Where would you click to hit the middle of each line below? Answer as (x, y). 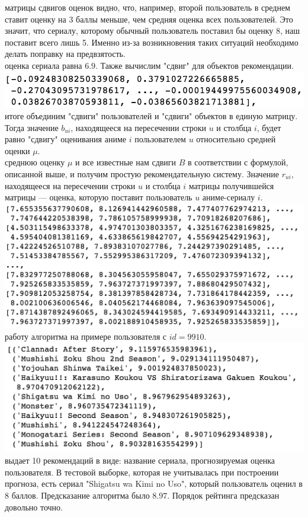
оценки (17, 150)
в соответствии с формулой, (238, 162)
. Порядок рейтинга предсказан (223, 495)
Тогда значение (32, 127)
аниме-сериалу (229, 197)
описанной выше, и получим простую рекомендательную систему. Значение (142, 173)
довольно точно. (34, 507)
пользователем (160, 139)
